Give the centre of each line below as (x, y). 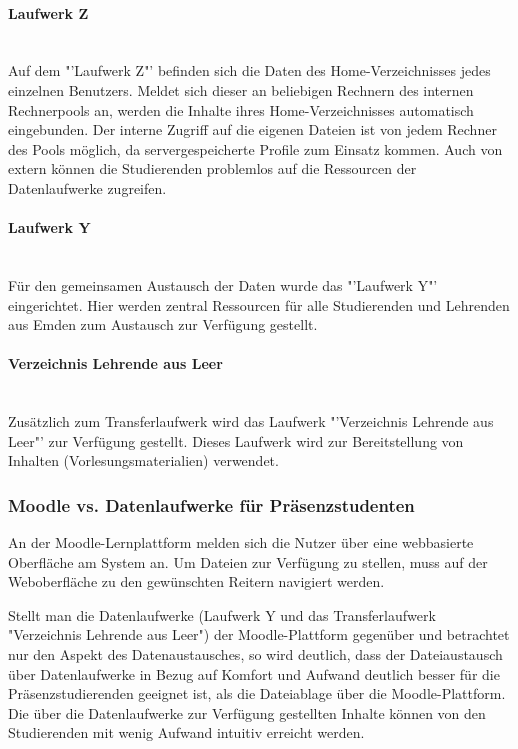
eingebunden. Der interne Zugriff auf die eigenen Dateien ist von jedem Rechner (252, 129)
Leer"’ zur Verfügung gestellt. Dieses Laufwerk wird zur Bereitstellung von (236, 440)
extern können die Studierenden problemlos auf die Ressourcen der (212, 168)
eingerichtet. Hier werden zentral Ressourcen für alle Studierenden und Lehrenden (259, 304)
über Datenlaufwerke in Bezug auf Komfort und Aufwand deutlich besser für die (254, 673)
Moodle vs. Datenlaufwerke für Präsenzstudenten (211, 504)
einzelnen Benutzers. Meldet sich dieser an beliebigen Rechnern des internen (241, 89)
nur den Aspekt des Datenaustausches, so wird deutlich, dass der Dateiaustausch (255, 654)
